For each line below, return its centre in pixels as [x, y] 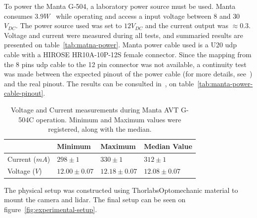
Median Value [168, 146]
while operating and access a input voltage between [134, 16]
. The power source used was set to [69, 25]
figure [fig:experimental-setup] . [51, 209]
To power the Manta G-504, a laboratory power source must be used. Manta [120, 6]
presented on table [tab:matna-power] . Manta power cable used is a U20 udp [120, 45]
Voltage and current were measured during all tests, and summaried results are [124, 35]
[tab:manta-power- [225, 83]
